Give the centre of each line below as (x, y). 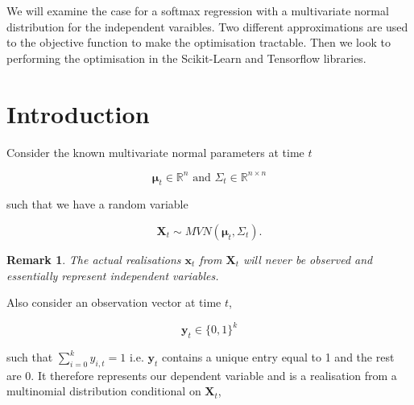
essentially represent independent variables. (113, 275)
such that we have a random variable (97, 204)
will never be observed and (308, 259)
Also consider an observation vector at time (114, 302)
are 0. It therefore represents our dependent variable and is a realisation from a (202, 375)
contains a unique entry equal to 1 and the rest (278, 357)
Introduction (78, 113)
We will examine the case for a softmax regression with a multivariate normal (198, 10)
